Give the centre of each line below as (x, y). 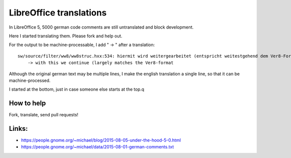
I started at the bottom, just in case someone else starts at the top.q (77, 89)
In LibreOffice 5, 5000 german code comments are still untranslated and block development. (101, 27)
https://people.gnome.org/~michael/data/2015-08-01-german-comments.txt (97, 147)
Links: (18, 129)
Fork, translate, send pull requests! (44, 115)
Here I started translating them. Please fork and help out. (66, 36)
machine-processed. (30, 80)
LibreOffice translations (58, 13)
